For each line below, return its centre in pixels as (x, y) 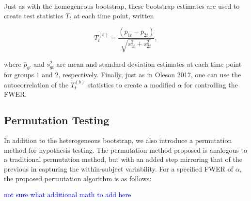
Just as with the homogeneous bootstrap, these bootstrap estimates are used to (122, 6)
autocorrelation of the (36, 84)
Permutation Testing (57, 120)
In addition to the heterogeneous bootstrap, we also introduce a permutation (118, 140)
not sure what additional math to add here (68, 194)
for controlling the (211, 84)
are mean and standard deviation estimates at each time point (149, 64)
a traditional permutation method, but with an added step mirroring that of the (123, 159)
